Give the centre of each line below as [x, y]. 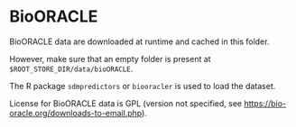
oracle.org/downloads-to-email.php [76, 113]
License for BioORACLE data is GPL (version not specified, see [125, 103]
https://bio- [265, 103]
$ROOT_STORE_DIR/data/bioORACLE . [71, 68]
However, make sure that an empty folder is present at [110, 59]
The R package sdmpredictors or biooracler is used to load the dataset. [143, 86]
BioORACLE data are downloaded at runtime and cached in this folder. [139, 41]
